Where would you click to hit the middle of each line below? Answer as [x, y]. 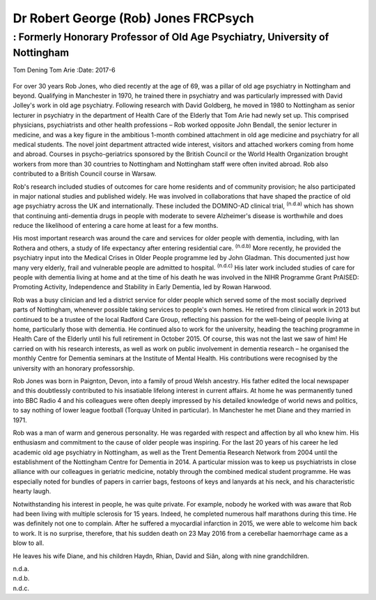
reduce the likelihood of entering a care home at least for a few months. [116, 226]
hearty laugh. [32, 491]
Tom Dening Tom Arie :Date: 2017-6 [64, 70]
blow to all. [29, 543]
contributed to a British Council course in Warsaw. [85, 174]
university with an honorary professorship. [74, 368]
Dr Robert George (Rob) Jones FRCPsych [133, 18]
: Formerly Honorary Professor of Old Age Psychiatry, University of [171, 37]
